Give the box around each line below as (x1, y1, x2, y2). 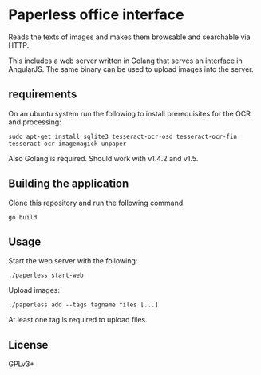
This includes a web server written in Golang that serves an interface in (8, 56, 243, 65)
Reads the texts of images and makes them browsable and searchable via (8, 32, 251, 41)
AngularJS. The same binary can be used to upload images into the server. (8, 64, 254, 73)
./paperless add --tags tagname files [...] (8, 301, 159, 309)
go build (8, 213, 38, 221)
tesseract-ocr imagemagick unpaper (8, 140, 127, 148)
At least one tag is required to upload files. (8, 315, 148, 325)
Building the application (8, 177, 129, 191)
